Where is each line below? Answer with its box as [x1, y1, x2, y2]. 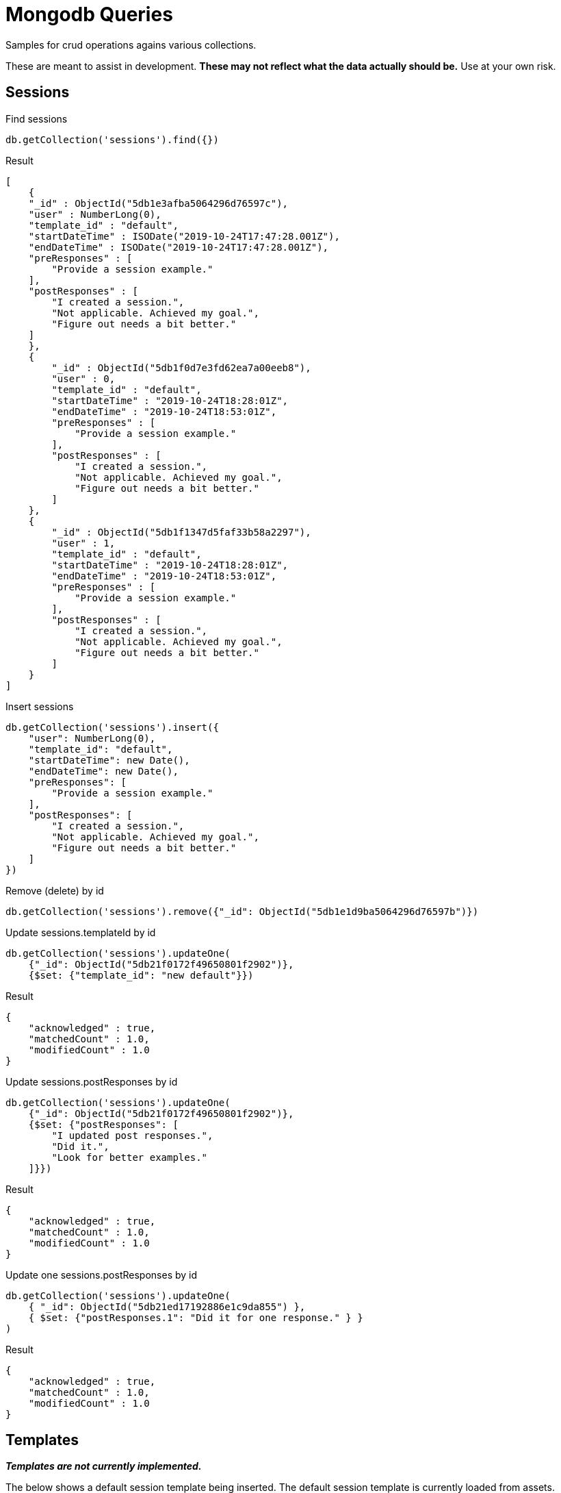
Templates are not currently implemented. [5, 1460, 202, 1472]
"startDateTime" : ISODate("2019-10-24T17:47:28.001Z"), [28, 230, 340, 242]
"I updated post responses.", [51, 1129, 213, 1141]
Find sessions [5, 112, 68, 125]
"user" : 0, [51, 373, 116, 384]
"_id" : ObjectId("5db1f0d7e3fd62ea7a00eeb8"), [51, 362, 311, 373]
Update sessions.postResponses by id [5, 1075, 178, 1088]
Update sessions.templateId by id [5, 926, 156, 938]
